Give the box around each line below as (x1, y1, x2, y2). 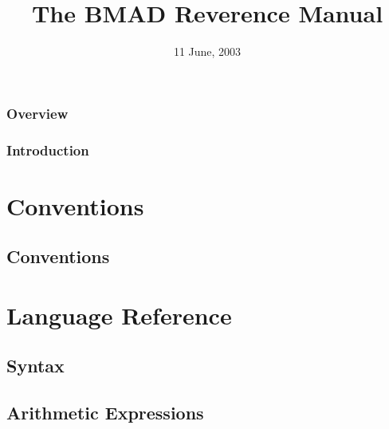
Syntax (6, 353, 65, 378)
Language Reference (6, 298, 232, 331)
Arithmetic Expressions (6, 400, 204, 425)
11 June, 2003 (173, 43, 242, 60)
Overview (6, 103, 69, 123)
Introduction (6, 140, 89, 159)
